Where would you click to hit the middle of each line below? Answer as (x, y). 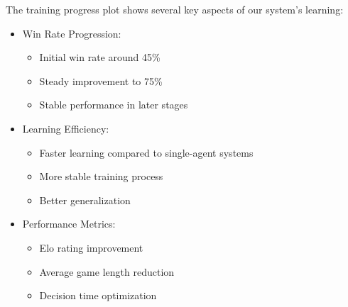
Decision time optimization (98, 295)
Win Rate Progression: (72, 33)
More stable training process (101, 176)
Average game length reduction (107, 271)
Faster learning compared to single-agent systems (146, 152)
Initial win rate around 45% (100, 57)
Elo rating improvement (91, 247)
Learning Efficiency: (66, 128)
